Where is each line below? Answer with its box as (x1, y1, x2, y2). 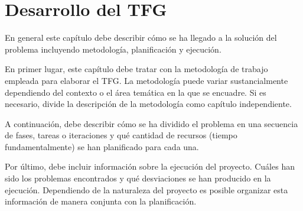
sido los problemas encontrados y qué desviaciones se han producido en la (5, 172, 271, 184)
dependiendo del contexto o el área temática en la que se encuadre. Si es (5, 86, 266, 98)
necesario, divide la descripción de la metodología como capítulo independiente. (5, 98, 292, 110)
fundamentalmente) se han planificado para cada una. (5, 140, 199, 152)
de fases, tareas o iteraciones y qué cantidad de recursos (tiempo (5, 129, 237, 141)
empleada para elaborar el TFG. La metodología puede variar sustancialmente (5, 74, 288, 86)
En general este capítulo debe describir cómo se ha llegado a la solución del (5, 31, 277, 44)
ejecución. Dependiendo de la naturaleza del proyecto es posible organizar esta (5, 183, 288, 196)
